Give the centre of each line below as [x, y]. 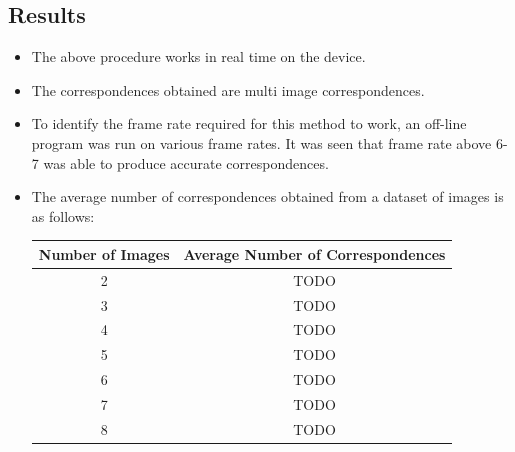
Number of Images [104, 253]
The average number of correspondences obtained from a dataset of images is [267, 196]
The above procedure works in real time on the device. [198, 56]
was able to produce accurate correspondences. [186, 162]
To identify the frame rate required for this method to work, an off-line [249, 123]
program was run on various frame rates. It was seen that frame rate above [261, 142]
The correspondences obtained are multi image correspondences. [228, 89]
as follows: [63, 215]
